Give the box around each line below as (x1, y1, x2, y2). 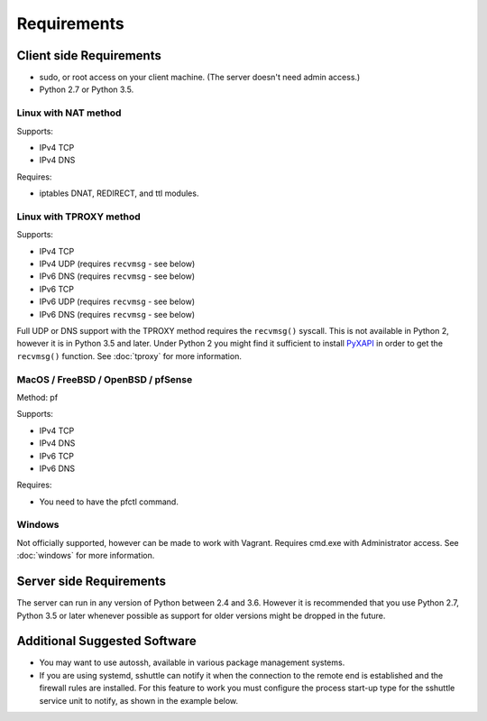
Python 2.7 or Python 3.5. (39, 84, 134, 95)
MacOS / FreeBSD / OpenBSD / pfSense (16, 373, 193, 385)
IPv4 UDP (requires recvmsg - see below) (39, 258, 196, 270)
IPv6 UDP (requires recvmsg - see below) (39, 296, 196, 307)
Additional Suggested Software (16, 633, 198, 649)
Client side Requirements (16, 48, 161, 63)
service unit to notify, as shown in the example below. (39, 695, 239, 706)
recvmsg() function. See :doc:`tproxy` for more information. (16, 350, 243, 361)
